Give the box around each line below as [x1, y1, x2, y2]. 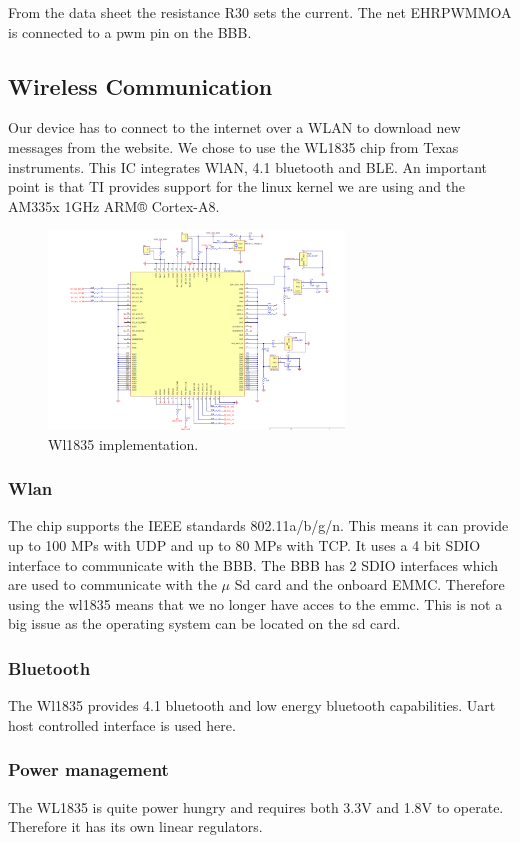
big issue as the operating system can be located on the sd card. [8, 613, 401, 634]
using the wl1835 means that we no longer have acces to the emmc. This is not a [8, 593, 503, 614]
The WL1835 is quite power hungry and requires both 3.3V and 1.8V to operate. [8, 796, 504, 817]
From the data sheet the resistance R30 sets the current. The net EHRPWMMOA [8, 2, 512, 22]
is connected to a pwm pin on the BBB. [8, 21, 252, 42]
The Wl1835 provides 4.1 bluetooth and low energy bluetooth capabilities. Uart [8, 695, 496, 716]
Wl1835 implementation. [48, 433, 199, 454]
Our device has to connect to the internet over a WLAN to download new [8, 117, 461, 138]
